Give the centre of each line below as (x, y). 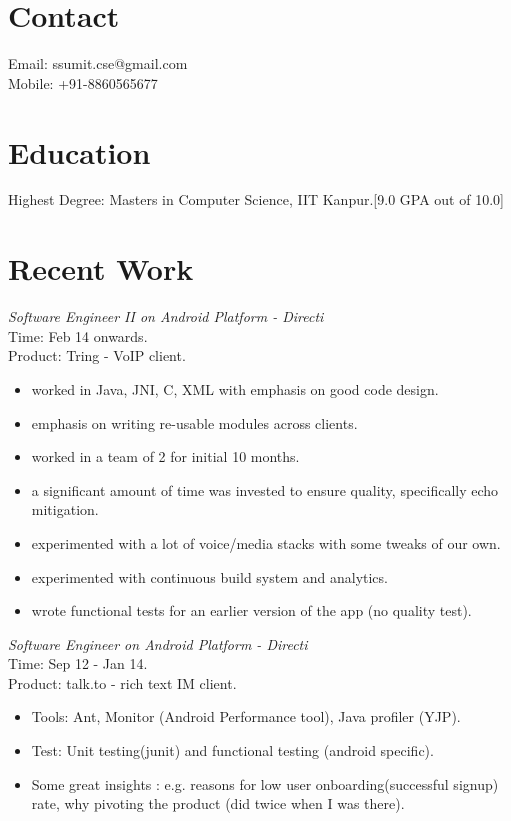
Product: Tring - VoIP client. (97, 355)
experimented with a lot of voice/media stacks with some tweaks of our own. (266, 542)
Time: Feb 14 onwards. (78, 335)
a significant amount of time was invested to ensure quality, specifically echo (265, 489)
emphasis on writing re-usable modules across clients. (194, 422)
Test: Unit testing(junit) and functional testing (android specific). (232, 750)
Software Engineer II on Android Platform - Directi (166, 316)
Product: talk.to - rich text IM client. (122, 682)
